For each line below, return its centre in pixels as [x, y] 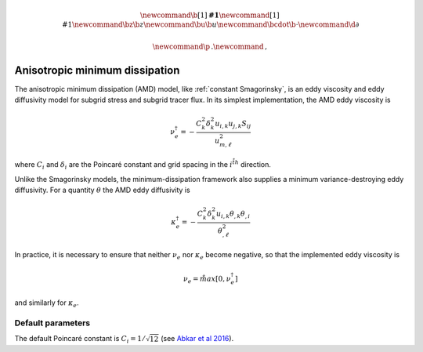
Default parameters [52, 323]
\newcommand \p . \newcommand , [210, 46]
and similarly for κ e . [47, 303]
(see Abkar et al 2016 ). [197, 339]
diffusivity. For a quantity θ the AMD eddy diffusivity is [103, 190]
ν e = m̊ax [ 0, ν [207, 280]
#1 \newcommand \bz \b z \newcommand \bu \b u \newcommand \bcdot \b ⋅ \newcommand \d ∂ [210, 25]
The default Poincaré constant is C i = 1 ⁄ [80, 339]
